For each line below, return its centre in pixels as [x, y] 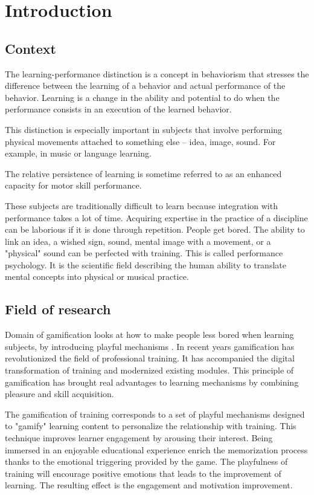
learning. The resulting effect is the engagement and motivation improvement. [149, 485]
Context [30, 48]
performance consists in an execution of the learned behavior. [118, 109]
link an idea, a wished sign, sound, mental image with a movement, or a [138, 241]
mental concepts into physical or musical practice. [97, 277]
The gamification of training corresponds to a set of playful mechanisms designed [155, 414]
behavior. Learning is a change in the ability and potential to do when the [142, 97]
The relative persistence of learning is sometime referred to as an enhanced [143, 173]
